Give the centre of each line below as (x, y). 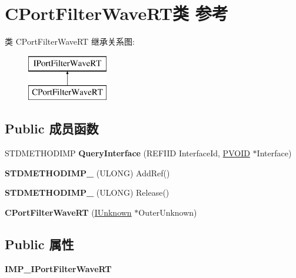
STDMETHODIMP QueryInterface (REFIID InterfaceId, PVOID (127, 153)
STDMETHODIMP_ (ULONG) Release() (87, 192)
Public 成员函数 (52, 128)
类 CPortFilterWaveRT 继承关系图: (70, 41)
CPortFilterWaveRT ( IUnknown (68, 212)
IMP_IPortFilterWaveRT (58, 268)
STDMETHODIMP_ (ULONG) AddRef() (87, 173)
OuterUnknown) (168, 212)
